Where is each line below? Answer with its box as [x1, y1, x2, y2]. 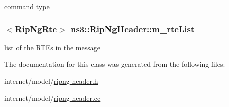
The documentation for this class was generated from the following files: [4, 59, 225, 69]
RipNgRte [15, 22, 57, 35]
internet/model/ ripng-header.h [4, 76, 98, 86]
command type [4, 1, 50, 11]
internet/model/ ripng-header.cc [4, 92, 101, 103]
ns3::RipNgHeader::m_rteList [70, 22, 195, 35]
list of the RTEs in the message [4, 42, 100, 52]
